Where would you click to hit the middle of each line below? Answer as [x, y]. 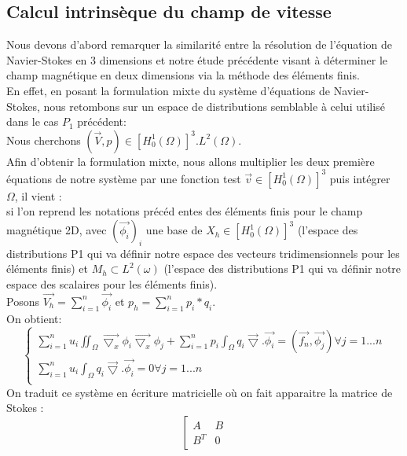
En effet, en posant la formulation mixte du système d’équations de [168, 90]
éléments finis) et [47, 268]
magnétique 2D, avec [57, 230]
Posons [23, 301]
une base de [174, 230]
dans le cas [33, 121]
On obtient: [34, 318]
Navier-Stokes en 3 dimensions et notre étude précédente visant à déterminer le [197, 59]
